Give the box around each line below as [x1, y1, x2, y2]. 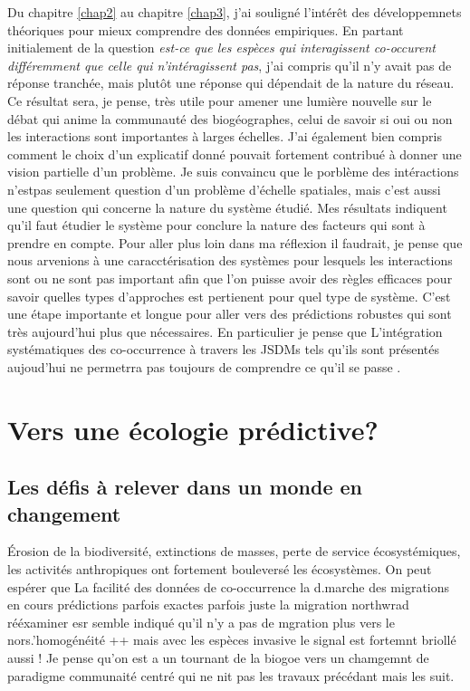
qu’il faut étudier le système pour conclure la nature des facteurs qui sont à [7, 216, 426, 235]
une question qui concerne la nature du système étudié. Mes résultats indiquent [7, 197, 447, 216]
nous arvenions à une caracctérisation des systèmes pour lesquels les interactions [7, 251, 453, 270]
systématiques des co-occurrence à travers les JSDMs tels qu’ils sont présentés [7, 340, 440, 359]
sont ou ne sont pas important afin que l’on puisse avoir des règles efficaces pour [7, 268, 453, 287]
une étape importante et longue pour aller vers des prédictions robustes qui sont [7, 304, 452, 323]
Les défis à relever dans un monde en [7, 473, 363, 501]
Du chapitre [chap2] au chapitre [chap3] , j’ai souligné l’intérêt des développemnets [7, 3, 462, 21]
